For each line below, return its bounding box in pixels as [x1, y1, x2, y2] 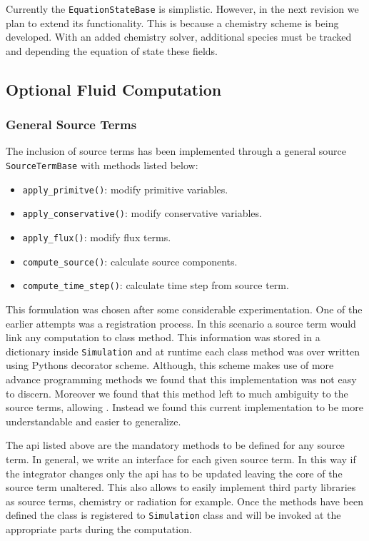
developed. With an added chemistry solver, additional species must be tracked [6, 29, 352, 44]
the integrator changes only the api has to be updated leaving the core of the [6, 465, 343, 480]
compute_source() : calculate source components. [22, 253, 238, 268]
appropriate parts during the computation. [6, 522, 192, 536]
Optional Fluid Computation [6, 78, 222, 100]
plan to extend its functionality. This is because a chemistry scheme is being [6, 15, 339, 30]
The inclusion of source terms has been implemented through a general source [6, 143, 346, 158]
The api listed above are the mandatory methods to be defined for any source [6, 438, 345, 452]
